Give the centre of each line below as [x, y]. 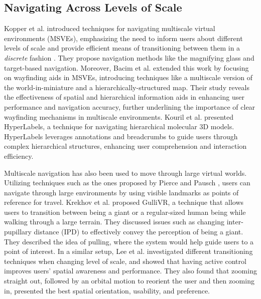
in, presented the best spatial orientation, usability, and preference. [107, 290]
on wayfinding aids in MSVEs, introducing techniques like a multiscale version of [128, 77]
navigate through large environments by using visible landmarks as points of [121, 192]
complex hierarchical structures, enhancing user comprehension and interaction [125, 146]
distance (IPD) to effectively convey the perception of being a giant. [139, 232]
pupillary [18, 232]
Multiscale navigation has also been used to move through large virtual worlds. [125, 173]
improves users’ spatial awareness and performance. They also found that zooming [130, 271]
